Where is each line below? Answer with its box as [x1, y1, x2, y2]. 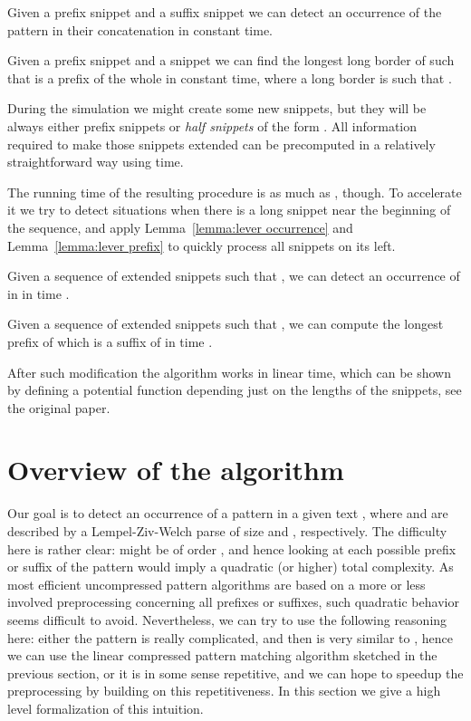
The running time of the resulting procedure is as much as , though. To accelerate [7, 182, 462, 201]
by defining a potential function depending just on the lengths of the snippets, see [7, 380, 462, 399]
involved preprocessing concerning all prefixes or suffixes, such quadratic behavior [7, 592, 459, 611]
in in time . [7, 284, 70, 303]
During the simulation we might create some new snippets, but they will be [7, 99, 427, 118]
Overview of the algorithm [7, 451, 344, 488]
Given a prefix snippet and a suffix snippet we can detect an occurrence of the [7, 3, 442, 21]
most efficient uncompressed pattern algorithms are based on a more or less [7, 574, 426, 593]
